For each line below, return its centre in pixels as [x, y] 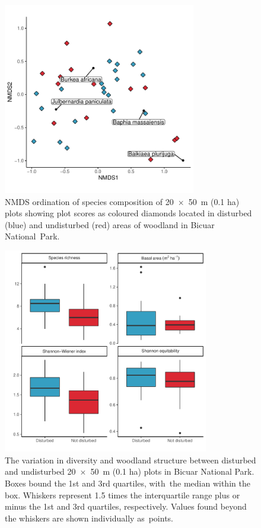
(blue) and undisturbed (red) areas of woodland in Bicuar [110, 224]
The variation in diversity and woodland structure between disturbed [130, 460]
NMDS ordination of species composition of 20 [89, 201]
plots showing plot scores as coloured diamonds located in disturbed [128, 213]
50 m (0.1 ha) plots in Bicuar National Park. [172, 471]
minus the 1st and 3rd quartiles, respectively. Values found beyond [126, 506]
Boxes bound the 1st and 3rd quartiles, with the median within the [128, 483]
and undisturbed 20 [40, 471]
